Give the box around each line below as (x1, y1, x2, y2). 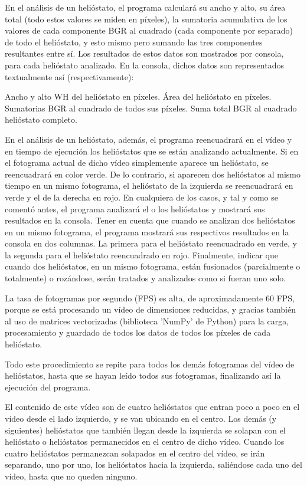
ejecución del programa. (5, 380, 91, 393)
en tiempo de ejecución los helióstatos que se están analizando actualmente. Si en (5, 145, 299, 157)
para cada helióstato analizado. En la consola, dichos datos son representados (5, 58, 284, 71)
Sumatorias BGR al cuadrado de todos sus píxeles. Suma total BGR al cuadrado (5, 101, 297, 114)
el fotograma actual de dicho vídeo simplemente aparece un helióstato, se (5, 156, 269, 169)
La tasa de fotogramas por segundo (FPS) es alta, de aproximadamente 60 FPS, (5, 291, 295, 304)
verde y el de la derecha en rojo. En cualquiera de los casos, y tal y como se (5, 191, 278, 203)
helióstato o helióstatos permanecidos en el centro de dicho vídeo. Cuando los (5, 435, 285, 448)
